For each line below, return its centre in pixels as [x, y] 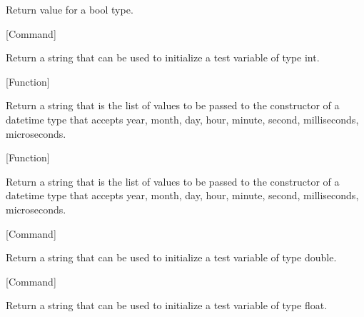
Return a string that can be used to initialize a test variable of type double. [171, 257]
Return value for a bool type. [70, 9]
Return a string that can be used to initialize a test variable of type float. [167, 305]
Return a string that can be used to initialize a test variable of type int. [163, 57]
